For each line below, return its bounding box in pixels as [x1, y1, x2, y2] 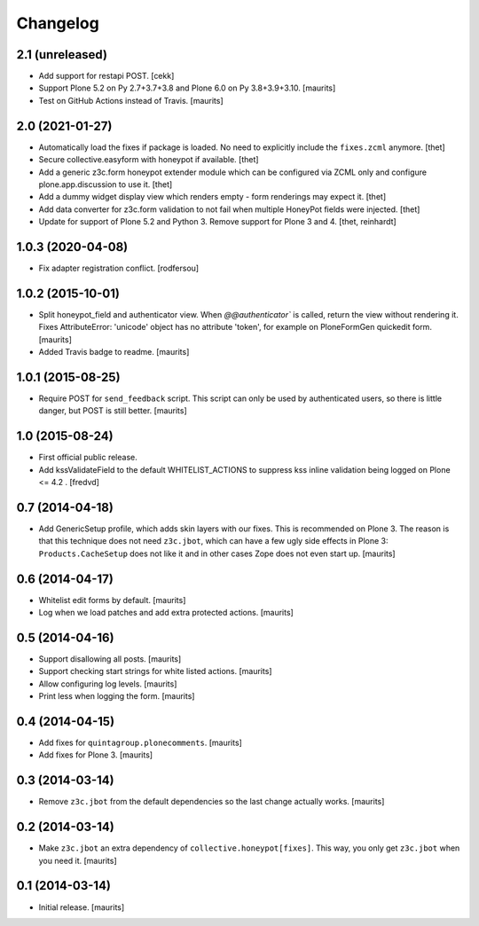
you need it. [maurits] [38, 855, 117, 866]
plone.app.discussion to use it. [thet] [38, 178, 173, 190]
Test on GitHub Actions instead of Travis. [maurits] [38, 95, 224, 106]
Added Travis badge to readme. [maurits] [38, 347, 190, 357]
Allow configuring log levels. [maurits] [38, 679, 177, 689]
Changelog [16, 13, 99, 33]
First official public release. [38, 452, 137, 463]
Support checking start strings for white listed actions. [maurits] [38, 666, 272, 677]
